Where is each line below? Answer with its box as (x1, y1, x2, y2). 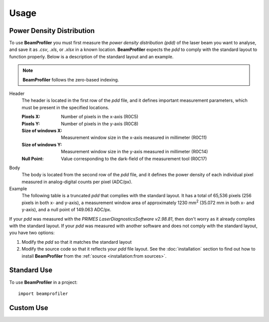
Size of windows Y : (21, 141, 62, 147)
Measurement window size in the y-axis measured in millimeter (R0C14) (61, 149, 208, 155)
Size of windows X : (21, 127, 62, 133)
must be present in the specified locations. (21, 104, 110, 110)
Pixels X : (21, 114, 41, 120)
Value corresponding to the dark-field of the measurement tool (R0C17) (61, 155, 207, 162)
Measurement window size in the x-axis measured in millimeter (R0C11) (61, 135, 207, 141)
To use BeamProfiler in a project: (9, 279, 78, 285)
